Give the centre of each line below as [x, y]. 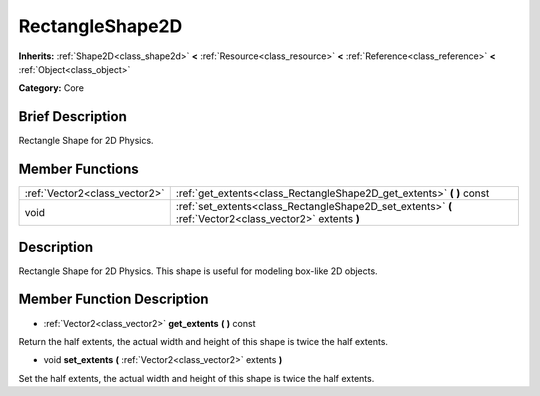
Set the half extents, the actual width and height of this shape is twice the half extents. [196, 378]
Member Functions [78, 169]
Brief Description [72, 116]
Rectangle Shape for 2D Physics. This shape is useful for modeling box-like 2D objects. [198, 271]
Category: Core [51, 88]
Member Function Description [113, 299]
